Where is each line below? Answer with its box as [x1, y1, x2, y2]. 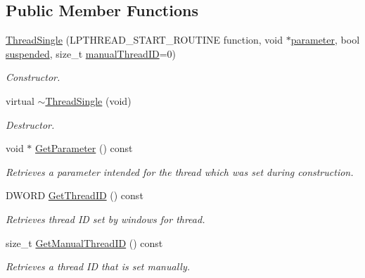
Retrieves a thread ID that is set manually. [6, 259, 191, 274]
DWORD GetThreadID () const [6, 188, 143, 203]
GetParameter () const [35, 141, 133, 156]
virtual [6, 93, 34, 108]
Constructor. [6, 70, 60, 84]
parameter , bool [290, 32, 360, 47]
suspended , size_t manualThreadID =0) [6, 46, 177, 61]
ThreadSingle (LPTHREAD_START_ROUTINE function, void [6, 32, 283, 47]
